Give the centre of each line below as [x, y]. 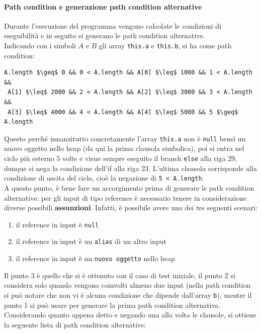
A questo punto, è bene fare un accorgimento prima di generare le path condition [129, 187]
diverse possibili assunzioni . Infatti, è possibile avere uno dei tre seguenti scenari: [131, 207]
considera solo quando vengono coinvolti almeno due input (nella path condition [127, 285]
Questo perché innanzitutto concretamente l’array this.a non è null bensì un [125, 138]
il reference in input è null [57, 224]
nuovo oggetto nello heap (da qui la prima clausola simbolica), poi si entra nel [124, 148]
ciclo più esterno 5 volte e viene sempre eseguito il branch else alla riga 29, [120, 158]
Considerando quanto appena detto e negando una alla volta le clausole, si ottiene [130, 315]
